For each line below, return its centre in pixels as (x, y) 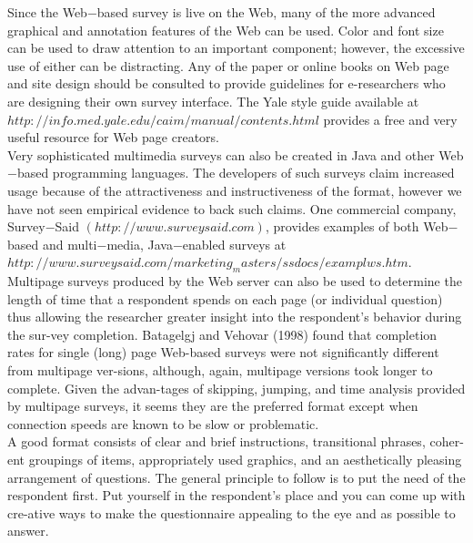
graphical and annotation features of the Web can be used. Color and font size (226, 30)
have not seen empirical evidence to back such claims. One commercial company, (232, 208)
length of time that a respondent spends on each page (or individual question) (225, 298)
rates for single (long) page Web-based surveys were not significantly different (223, 352)
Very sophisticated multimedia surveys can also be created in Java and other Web (236, 154)
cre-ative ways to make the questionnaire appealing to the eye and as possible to (231, 512)
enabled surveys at (234, 244)
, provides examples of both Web (357, 226)
